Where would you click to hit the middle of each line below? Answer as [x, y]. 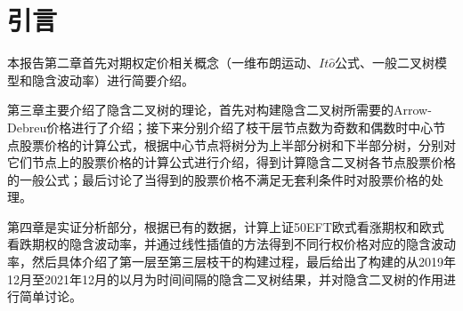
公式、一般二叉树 [385, 63]
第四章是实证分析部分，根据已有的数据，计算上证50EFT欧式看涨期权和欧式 [226, 226]
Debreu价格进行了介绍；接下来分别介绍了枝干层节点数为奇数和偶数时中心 [220, 127]
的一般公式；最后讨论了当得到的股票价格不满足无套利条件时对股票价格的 [219, 179]
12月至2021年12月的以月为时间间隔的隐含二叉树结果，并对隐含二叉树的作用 [225, 279]
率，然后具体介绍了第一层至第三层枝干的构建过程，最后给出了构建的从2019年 [231, 262]
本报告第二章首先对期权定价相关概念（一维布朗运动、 [163, 63]
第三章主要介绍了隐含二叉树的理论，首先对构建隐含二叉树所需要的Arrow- [219, 110]
